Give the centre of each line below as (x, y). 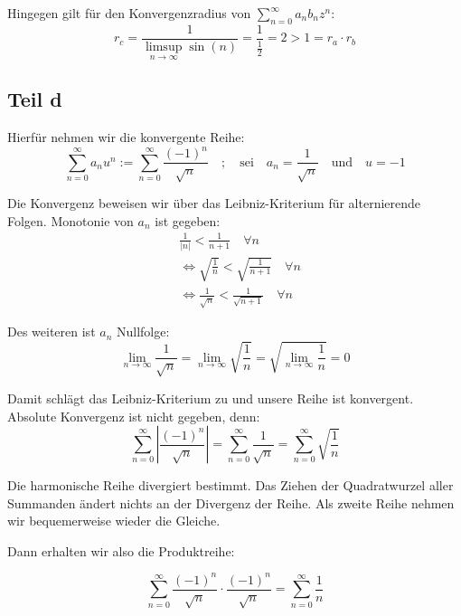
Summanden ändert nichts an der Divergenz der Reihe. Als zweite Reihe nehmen (231, 502)
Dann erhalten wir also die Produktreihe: (121, 550)
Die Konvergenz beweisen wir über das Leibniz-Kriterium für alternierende (214, 203)
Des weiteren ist (52, 332)
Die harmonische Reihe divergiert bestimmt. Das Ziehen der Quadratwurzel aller (230, 485)
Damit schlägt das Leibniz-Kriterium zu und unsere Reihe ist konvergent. (211, 398)
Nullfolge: (143, 332)
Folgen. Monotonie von (71, 220)
